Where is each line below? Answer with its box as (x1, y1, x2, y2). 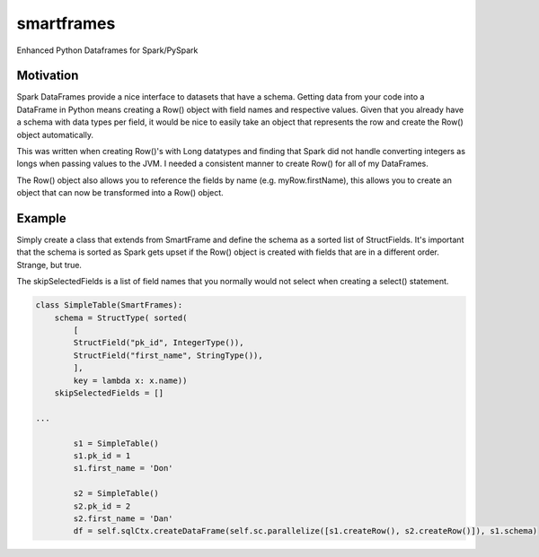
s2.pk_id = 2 (73, 500, 131, 511)
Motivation (16, 68, 79, 83)
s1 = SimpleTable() (73, 438, 159, 448)
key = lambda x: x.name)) (73, 375, 188, 386)
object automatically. (16, 129, 94, 140)
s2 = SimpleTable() (73, 489, 159, 499)
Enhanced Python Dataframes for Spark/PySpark (16, 45, 199, 56)
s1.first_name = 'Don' (73, 463, 174, 474)
